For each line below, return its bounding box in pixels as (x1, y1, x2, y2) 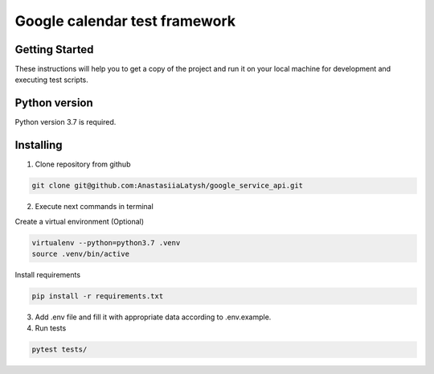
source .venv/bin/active (31, 249, 130, 258)
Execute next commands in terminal (35, 202, 154, 212)
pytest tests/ (31, 345, 88, 354)
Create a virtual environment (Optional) (14, 216, 145, 226)
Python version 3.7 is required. (14, 117, 117, 127)
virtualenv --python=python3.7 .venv (31, 238, 181, 247)
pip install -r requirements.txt (31, 291, 164, 301)
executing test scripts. (14, 75, 88, 84)
